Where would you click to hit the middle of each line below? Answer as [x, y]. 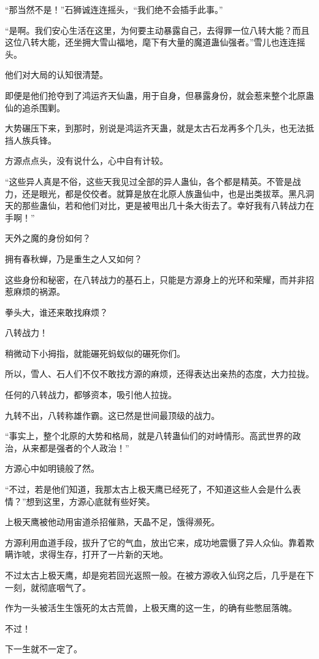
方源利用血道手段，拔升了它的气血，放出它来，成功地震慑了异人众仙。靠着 [155, 542]
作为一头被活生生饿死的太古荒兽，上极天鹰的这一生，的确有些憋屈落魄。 [151, 608]
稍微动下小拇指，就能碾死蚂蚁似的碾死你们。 [95, 353]
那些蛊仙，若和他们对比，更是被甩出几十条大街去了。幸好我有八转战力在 [168, 205]
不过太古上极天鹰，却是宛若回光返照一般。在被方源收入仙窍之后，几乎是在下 [159, 575]
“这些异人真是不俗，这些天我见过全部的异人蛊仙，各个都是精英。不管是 [149, 181]
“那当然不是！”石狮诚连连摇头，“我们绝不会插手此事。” [114, 9]
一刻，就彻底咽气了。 [48, 587]
